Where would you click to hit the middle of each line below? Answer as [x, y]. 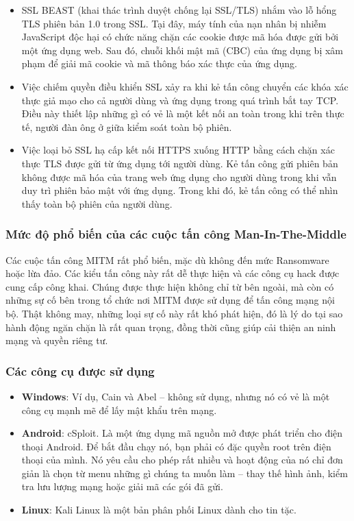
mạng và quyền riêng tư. [57, 340]
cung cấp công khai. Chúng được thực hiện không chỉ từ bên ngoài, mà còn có [170, 286]
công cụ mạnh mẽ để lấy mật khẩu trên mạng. [119, 410]
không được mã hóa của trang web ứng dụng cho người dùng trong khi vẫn [179, 177]
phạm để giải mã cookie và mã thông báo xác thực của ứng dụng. [159, 63]
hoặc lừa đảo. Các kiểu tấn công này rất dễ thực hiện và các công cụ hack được [173, 273]
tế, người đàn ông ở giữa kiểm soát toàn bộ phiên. [127, 126]
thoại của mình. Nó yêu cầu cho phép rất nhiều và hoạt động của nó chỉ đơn [182, 460]
